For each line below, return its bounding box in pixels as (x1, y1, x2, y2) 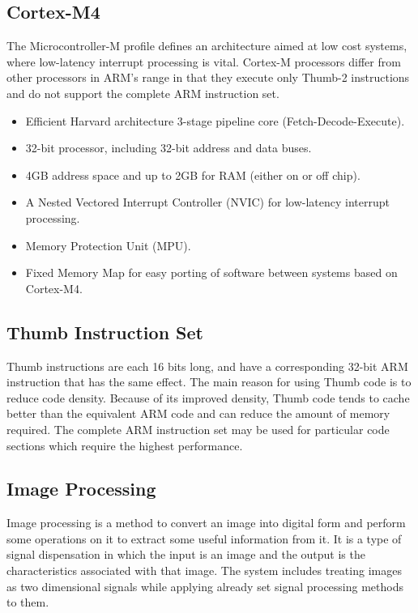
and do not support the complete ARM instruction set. (6, 84, 279, 101)
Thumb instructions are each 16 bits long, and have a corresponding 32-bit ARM (6, 357, 408, 374)
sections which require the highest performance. (6, 436, 243, 453)
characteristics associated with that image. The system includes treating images (6, 562, 402, 579)
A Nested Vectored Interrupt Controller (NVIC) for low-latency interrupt (25, 194, 390, 211)
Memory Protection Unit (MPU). (25, 236, 191, 253)
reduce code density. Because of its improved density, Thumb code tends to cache (6, 389, 410, 406)
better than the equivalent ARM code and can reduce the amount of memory (6, 405, 390, 422)
